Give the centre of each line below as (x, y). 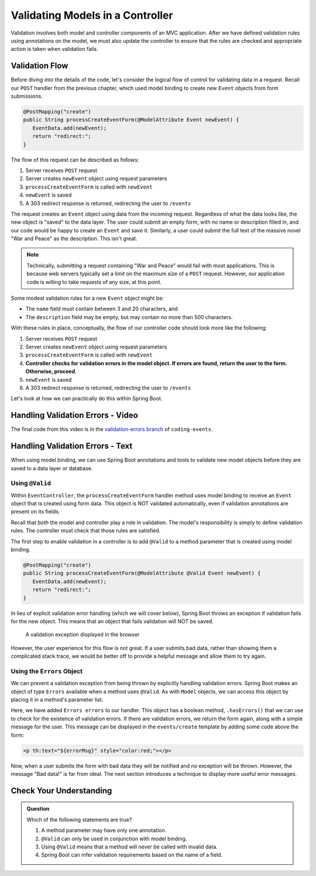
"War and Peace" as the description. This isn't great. (74, 239)
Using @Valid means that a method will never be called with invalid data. (129, 847)
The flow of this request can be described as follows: (75, 160)
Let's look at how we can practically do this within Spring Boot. (87, 399)
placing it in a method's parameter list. (57, 700)
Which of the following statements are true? (79, 819)
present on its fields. (35, 512)
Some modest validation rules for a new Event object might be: (87, 298)
